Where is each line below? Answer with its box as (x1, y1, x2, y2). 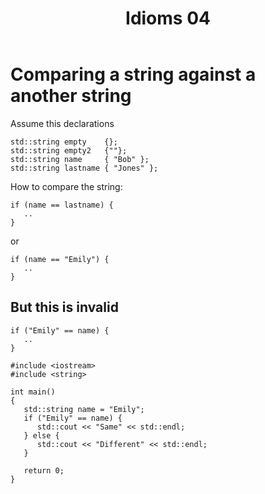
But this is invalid (10, 299, 119, 316)
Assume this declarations (10, 117, 115, 129)
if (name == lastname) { (10, 200, 114, 210)
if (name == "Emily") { (10, 254, 110, 264)
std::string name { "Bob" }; (10, 154, 150, 164)
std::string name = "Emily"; (23, 404, 145, 414)
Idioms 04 (125, 7, 211, 30)
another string (10, 85, 132, 107)
